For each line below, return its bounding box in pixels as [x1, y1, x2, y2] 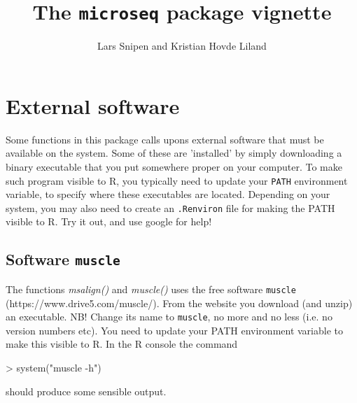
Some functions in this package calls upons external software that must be [6, 132, 324, 146]
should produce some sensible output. [6, 383, 167, 398]
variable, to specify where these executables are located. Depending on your [6, 187, 330, 201]
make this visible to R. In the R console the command [6, 337, 238, 351]
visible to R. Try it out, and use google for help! [6, 214, 212, 229]
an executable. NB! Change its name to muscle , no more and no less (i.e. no [6, 309, 332, 324]
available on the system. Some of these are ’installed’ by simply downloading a [6, 146, 342, 160]
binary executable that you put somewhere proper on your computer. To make [6, 159, 342, 174]
